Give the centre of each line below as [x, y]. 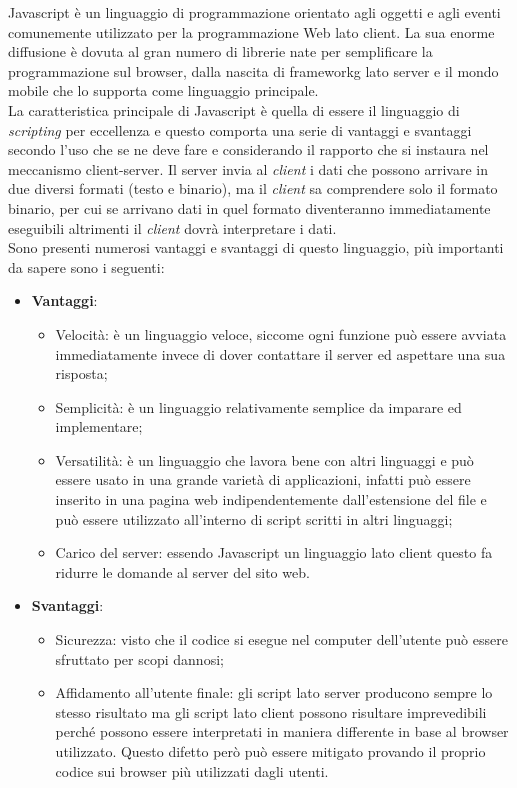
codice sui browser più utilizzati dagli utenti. [192, 770]
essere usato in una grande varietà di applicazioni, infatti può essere [263, 479]
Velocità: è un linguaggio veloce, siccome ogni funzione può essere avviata [281, 333]
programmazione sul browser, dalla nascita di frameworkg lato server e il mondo [253, 70]
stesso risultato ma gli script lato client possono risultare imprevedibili [271, 711]
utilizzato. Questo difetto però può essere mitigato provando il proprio [270, 751]
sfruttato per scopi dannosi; [139, 658]
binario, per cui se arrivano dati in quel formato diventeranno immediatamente [249, 207]
